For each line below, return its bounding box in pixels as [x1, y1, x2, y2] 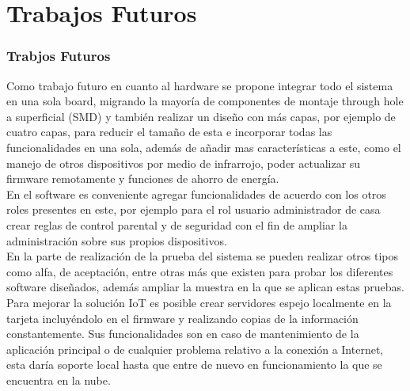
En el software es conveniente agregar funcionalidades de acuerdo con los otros [6, 185, 386, 202]
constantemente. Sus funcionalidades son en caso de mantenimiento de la [6, 325, 359, 342]
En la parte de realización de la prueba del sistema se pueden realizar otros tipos [6, 248, 399, 264]
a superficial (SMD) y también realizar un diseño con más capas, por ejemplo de [6, 108, 396, 124]
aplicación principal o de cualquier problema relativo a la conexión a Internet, [6, 340, 384, 357]
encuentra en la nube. [6, 371, 111, 388]
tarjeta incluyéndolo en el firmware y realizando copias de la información [6, 309, 359, 326]
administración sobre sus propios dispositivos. [6, 232, 227, 249]
